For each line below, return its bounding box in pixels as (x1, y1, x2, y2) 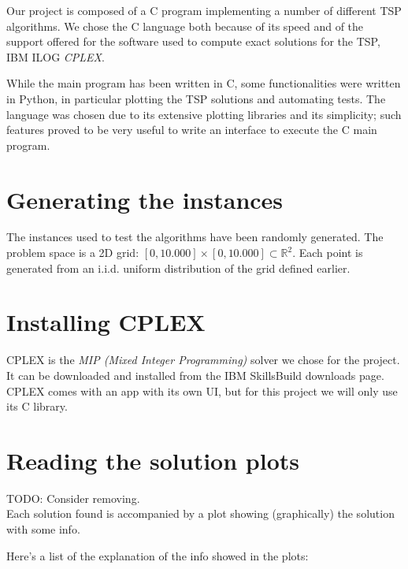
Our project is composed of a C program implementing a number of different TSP (6, 2, 402, 18)
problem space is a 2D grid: (6, 244, 139, 261)
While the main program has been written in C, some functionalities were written (6, 75, 401, 91)
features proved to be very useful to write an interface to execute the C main (6, 121, 377, 138)
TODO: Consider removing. (6, 489, 140, 506)
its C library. (6, 398, 68, 415)
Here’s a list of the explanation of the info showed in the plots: (6, 547, 309, 563)
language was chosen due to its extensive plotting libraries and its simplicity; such (6, 106, 402, 122)
